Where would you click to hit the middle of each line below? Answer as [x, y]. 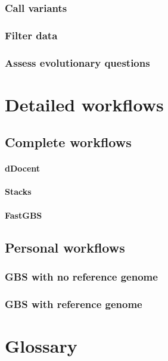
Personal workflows [65, 247]
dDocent [23, 168]
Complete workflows [68, 142]
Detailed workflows [84, 104]
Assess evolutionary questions [77, 62]
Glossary [41, 345]
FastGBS [24, 215]
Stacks [18, 192]
